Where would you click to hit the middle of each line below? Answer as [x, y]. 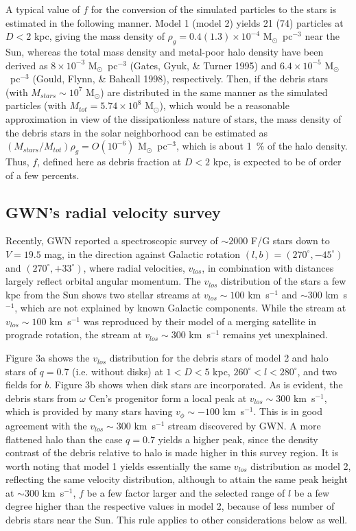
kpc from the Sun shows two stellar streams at [103, 294]
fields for [24, 385]
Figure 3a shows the [48, 358]
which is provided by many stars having [89, 411]
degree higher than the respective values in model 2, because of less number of [170, 506]
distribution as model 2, [301, 465]
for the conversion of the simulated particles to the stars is [214, 9]
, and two [317, 371]
